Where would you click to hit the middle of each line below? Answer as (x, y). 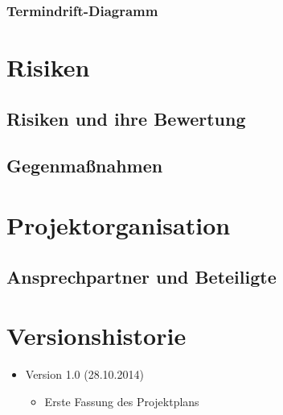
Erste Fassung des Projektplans (122, 401)
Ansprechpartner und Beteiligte (141, 276)
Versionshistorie (96, 336)
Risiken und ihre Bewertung (126, 118)
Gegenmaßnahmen (85, 166)
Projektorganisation (119, 224)
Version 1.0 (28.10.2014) (84, 374)
